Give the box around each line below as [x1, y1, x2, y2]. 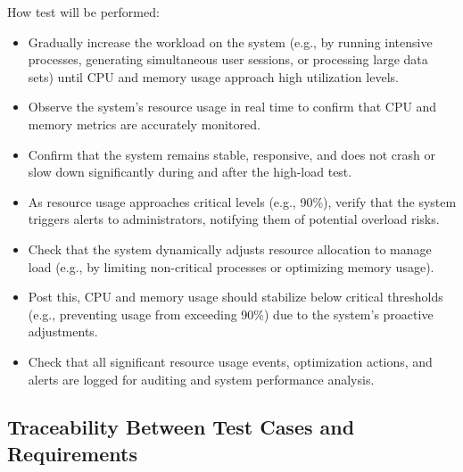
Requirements [7, 439, 137, 467]
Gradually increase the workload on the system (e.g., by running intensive [28, 32, 433, 51]
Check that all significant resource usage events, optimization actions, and [28, 352, 433, 370]
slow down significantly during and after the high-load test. [28, 162, 352, 181]
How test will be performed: [7, 3, 160, 21]
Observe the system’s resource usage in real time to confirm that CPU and [28, 97, 437, 116]
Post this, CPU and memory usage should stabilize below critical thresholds [28, 287, 443, 306]
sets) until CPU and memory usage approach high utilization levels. [28, 67, 399, 86]
